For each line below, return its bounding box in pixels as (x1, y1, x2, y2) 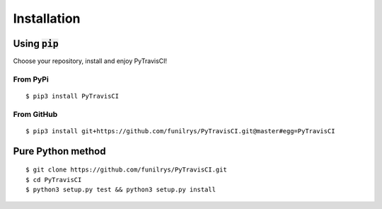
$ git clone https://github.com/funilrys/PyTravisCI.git (25, 166, 228, 174)
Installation (13, 11, 81, 26)
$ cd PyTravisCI (25, 176, 82, 183)
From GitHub (13, 109, 58, 119)
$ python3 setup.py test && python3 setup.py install (25, 186, 216, 194)
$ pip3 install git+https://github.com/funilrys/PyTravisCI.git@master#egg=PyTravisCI (25, 127, 335, 135)
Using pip (13, 38, 59, 50)
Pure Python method (13, 145, 106, 157)
